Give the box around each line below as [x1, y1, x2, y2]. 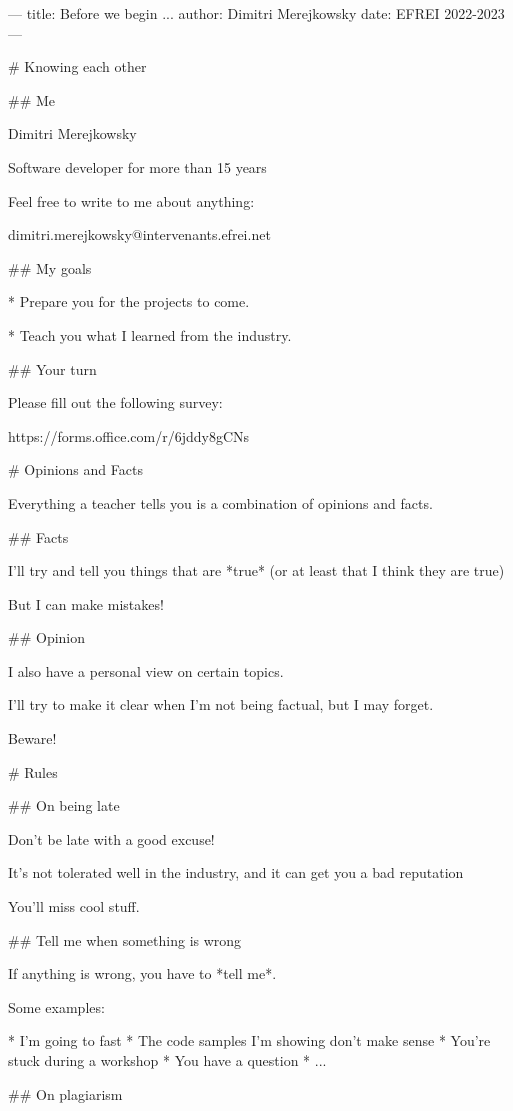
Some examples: [8, 996, 105, 1017]
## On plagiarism [8, 1083, 123, 1104]
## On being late [8, 795, 120, 816]
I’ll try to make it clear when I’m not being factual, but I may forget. [8, 694, 434, 715]
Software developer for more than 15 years [8, 156, 267, 177]
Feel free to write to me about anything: [8, 190, 255, 211]
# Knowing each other [8, 56, 147, 77]
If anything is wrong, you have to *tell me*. [8, 963, 277, 984]
